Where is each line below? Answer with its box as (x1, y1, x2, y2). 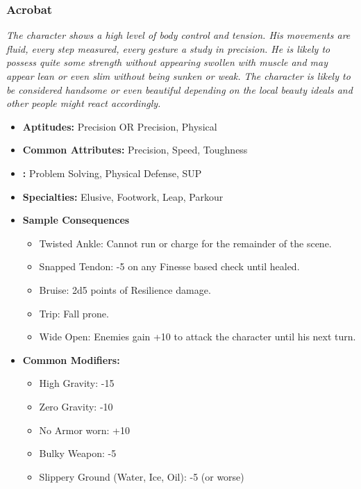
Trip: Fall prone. (39, 306, 109, 320)
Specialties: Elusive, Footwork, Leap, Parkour (22, 189, 224, 204)
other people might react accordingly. (6, 96, 161, 110)
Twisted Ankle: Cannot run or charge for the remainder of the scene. (39, 235, 332, 250)
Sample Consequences (22, 213, 130, 227)
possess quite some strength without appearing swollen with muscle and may (6, 55, 328, 69)
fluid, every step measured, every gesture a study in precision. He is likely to (6, 41, 330, 56)
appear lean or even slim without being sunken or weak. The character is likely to (6, 69, 351, 83)
